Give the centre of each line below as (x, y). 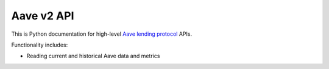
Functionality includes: (40, 45)
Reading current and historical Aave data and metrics (93, 56)
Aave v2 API (43, 16)
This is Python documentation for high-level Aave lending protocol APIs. (101, 34)
